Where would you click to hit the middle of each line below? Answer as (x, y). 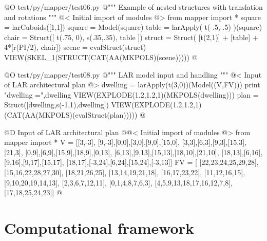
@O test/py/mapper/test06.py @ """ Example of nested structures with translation (133, 7)
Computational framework (99, 227)
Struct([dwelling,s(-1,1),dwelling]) (56, 105)
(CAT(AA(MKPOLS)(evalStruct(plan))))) (71, 114)
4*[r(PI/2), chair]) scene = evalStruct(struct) (75, 47)
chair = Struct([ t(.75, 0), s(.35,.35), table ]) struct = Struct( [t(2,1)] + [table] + (131, 37)
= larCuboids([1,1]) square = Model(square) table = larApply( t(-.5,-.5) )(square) (133, 27)
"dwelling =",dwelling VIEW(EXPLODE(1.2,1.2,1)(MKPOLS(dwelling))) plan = (131, 94)
